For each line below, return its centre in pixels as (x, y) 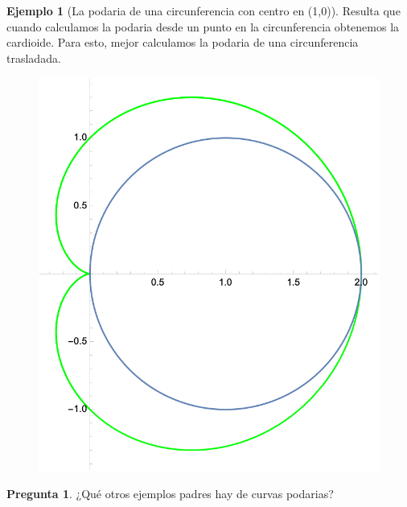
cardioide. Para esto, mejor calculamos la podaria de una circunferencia (183, 42)
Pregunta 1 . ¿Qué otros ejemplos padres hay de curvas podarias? (170, 493)
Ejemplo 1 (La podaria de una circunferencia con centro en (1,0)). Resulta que (203, 10)
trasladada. (34, 58)
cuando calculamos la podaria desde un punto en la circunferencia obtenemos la (203, 26)
